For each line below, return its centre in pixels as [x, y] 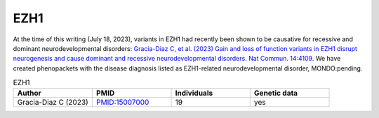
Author [29, 93]
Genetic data [276, 93]
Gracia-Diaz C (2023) [53, 103]
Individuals [194, 93]
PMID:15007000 [122, 103]
